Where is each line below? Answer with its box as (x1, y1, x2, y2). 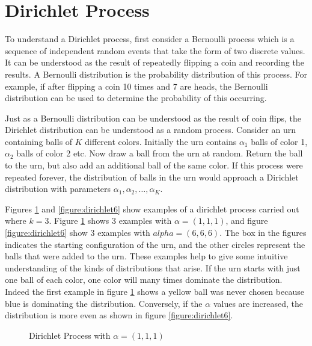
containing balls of (5, 135, 73, 147)
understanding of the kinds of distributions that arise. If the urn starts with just (5, 261, 301, 274)
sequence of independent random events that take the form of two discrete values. (5, 44, 305, 57)
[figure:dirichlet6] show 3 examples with (5, 226, 150, 239)
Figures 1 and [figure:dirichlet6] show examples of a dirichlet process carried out (5, 202, 299, 215)
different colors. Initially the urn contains (85, 135, 237, 147)
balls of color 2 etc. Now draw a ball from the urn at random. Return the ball (16, 147, 303, 159)
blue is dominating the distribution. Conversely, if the (5, 297, 203, 309)
